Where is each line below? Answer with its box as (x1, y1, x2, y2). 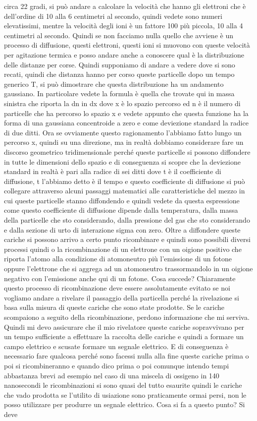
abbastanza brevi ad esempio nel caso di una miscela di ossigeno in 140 (4, 370, 219, 380)
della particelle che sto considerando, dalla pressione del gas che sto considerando (4, 215, 250, 225)
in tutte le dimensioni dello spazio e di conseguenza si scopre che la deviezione (4, 156, 241, 167)
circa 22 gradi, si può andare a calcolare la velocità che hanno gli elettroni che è (4, 1, 246, 11)
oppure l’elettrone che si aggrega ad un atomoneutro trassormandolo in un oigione (4, 263, 253, 274)
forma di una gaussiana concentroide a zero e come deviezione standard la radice (4, 118, 249, 128)
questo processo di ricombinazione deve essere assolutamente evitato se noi (4, 283, 230, 293)
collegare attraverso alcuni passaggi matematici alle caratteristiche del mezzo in (4, 185, 245, 196)
